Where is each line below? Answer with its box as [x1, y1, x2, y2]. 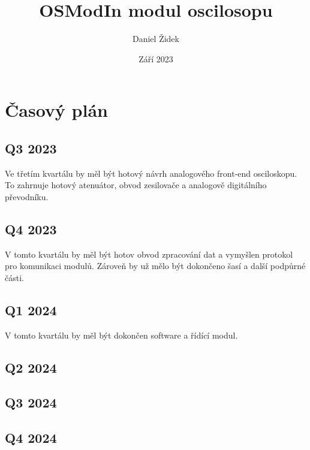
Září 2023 [139, 52, 173, 65]
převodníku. [5, 190, 49, 203]
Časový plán [5, 98, 108, 122]
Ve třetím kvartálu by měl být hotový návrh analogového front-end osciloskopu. [5, 167, 297, 179]
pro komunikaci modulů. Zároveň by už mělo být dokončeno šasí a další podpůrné [5, 259, 306, 272]
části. [5, 271, 24, 283]
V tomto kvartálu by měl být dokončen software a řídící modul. [5, 328, 238, 341]
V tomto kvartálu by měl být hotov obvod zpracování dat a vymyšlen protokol [5, 247, 293, 260]
